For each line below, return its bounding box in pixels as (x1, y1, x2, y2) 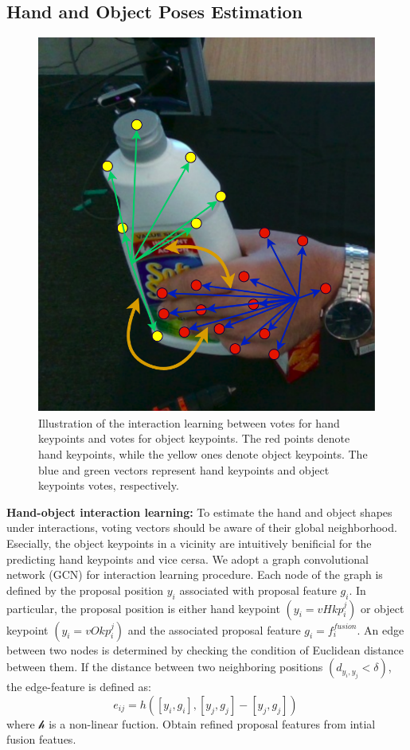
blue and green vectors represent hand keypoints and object (38, 461, 330, 478)
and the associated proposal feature (127, 621, 301, 638)
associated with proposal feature (179, 581, 337, 598)
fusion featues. (6, 731, 76, 748)
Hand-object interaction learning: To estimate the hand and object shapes (6, 503, 392, 520)
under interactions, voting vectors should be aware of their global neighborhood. (6, 519, 397, 536)
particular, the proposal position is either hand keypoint (6, 600, 280, 616)
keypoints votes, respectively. (38, 477, 179, 494)
